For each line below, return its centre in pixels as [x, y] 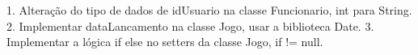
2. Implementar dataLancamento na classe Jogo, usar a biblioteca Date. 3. [190, 25]
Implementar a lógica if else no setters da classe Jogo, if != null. [165, 42]
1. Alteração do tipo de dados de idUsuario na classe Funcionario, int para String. [209, 10]
